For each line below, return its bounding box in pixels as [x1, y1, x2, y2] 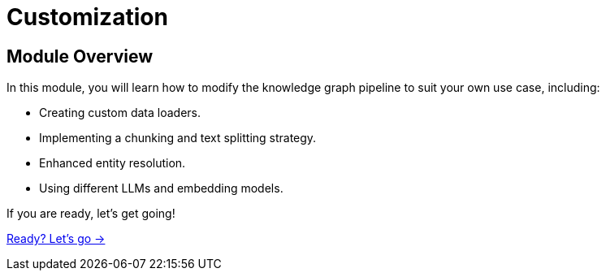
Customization [6, 3, 168, 31]
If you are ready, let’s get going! [6, 206, 175, 221]
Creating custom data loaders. [39, 106, 201, 120]
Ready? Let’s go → [6, 232, 106, 246]
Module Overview [6, 45, 154, 67]
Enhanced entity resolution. [39, 156, 186, 171]
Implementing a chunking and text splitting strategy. [39, 131, 317, 145]
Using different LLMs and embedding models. [39, 181, 284, 196]
